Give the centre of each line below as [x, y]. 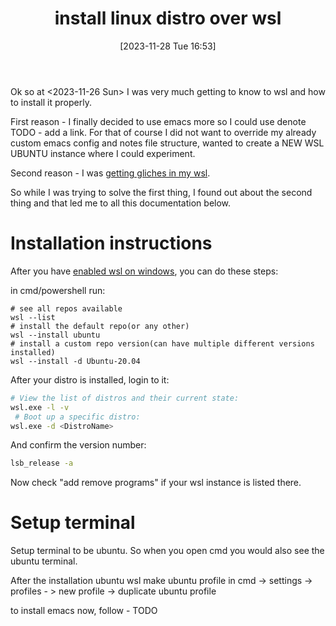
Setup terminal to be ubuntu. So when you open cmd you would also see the [167, 551]
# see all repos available [66, 308]
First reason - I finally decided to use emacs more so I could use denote [158, 121]
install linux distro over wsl [168, 18]
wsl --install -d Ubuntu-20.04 [75, 361]
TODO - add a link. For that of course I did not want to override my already [163, 132]
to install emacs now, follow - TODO [84, 611]
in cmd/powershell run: [58, 290]
